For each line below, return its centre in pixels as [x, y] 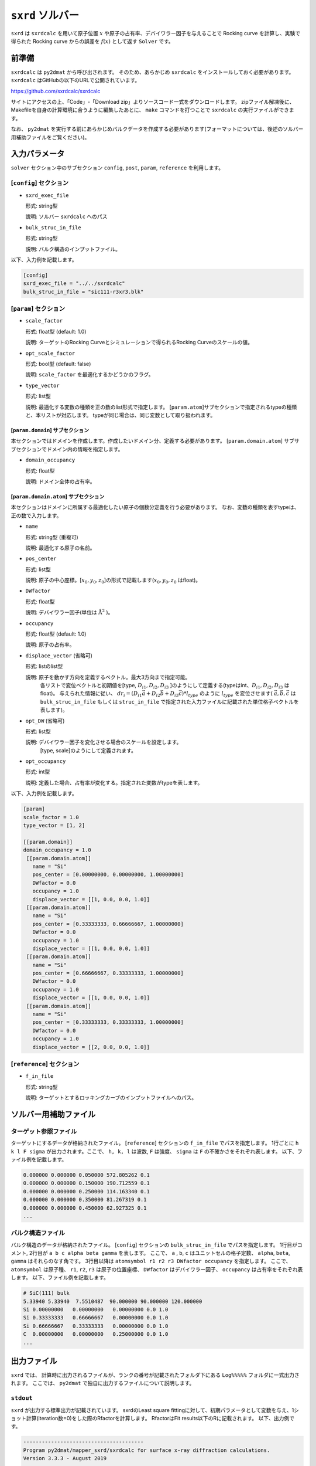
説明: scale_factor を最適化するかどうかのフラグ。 [90, 375]
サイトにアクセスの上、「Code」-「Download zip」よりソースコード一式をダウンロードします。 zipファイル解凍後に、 [153, 102]
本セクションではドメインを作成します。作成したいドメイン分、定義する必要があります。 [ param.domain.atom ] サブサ [155, 441]
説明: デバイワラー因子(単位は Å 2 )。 [69, 612]
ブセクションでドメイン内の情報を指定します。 [67, 449]
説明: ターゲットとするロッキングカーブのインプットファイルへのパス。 [111, 1098]
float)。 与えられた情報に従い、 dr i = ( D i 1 [91, 694]
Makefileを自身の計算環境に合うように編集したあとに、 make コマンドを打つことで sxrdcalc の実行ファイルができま [153, 110]
